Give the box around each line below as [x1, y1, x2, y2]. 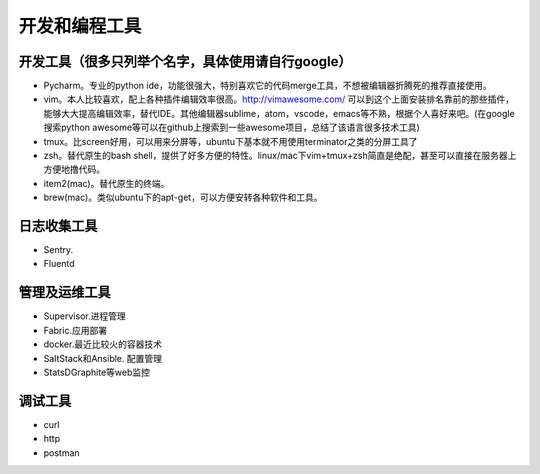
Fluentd [43, 258, 75, 270]
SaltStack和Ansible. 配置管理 [43, 352, 162, 364]
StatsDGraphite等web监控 [43, 366, 150, 378]
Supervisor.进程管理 [43, 310, 126, 322]
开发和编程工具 [18, 15, 142, 37]
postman [43, 446, 80, 459]
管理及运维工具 [18, 284, 111, 301]
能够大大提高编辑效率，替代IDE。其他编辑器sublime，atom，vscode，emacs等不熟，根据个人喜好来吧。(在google [43, 107, 515, 119]
